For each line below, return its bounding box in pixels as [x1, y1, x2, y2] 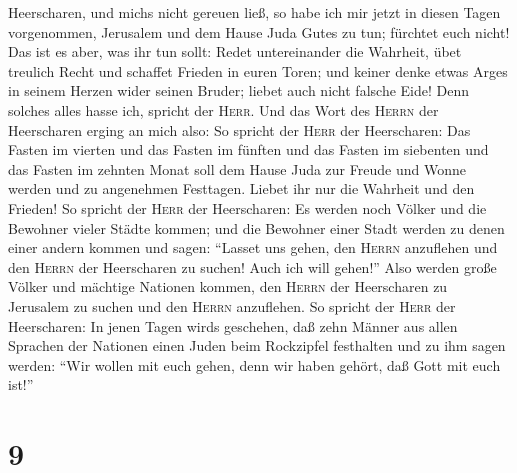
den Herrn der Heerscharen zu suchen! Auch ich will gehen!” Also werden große [8, 256, 497, 277]
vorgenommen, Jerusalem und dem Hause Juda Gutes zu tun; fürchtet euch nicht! [8, 21, 510, 42]
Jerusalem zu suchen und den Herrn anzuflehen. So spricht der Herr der [8, 295, 456, 316]
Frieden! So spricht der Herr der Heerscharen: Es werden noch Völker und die [8, 197, 487, 218]
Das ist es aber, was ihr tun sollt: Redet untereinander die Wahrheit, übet [8, 41, 462, 62]
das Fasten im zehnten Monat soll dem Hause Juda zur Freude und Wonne [8, 158, 466, 179]
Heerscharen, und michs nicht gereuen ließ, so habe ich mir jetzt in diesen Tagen [8, 2, 501, 22]
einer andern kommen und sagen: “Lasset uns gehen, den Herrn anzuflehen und [8, 237, 498, 258]
